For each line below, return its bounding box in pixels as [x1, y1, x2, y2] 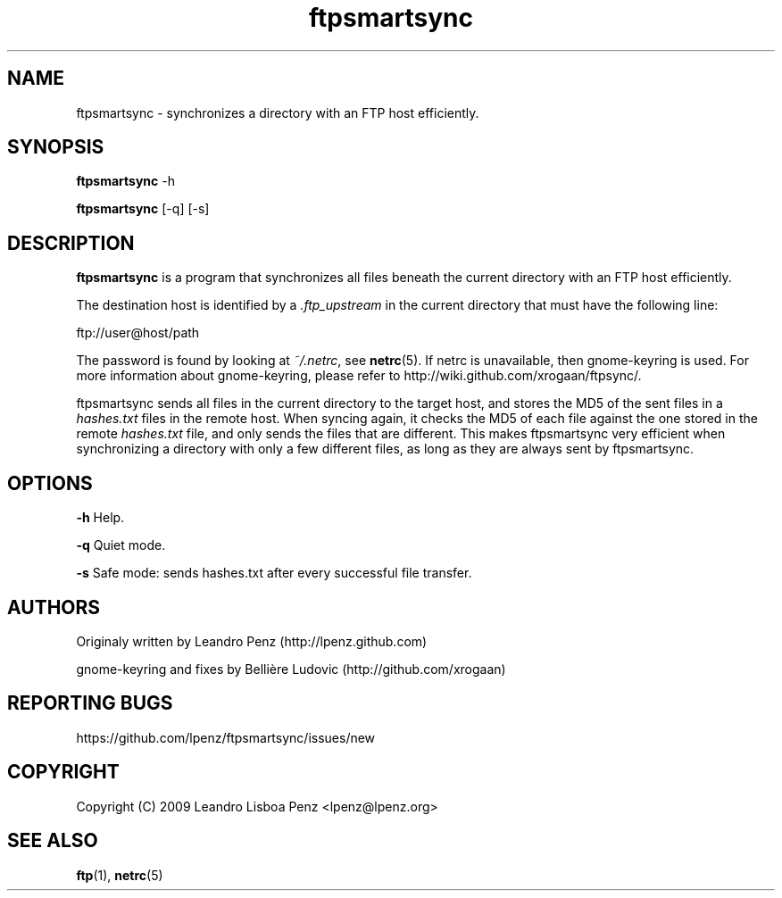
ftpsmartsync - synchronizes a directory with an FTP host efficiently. [76, 104, 479, 121]
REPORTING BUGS [7, 692, 173, 715]
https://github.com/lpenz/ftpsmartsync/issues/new [76, 729, 376, 745]
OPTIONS [7, 471, 93, 495]
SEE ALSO [7, 829, 98, 852]
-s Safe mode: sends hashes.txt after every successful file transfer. [76, 565, 472, 581]
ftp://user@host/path [76, 325, 200, 341]
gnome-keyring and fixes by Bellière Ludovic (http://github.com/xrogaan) [76, 661, 506, 677]
